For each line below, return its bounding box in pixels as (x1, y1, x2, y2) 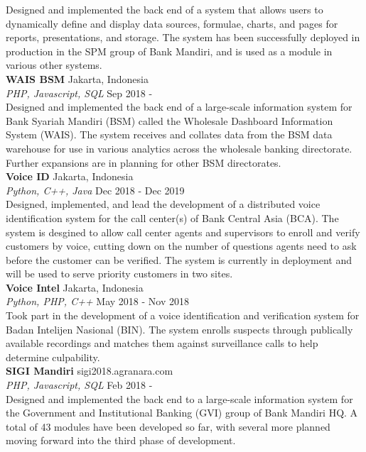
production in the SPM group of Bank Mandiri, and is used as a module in (6, 43, 333, 58)
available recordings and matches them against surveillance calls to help (6, 336, 318, 351)
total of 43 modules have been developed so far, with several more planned (6, 419, 330, 434)
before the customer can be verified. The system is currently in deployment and (6, 252, 352, 267)
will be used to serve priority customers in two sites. (6, 266, 233, 281)
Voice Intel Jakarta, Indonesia (6, 280, 144, 294)
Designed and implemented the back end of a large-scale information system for (6, 99, 352, 114)
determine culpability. (6, 349, 100, 364)
